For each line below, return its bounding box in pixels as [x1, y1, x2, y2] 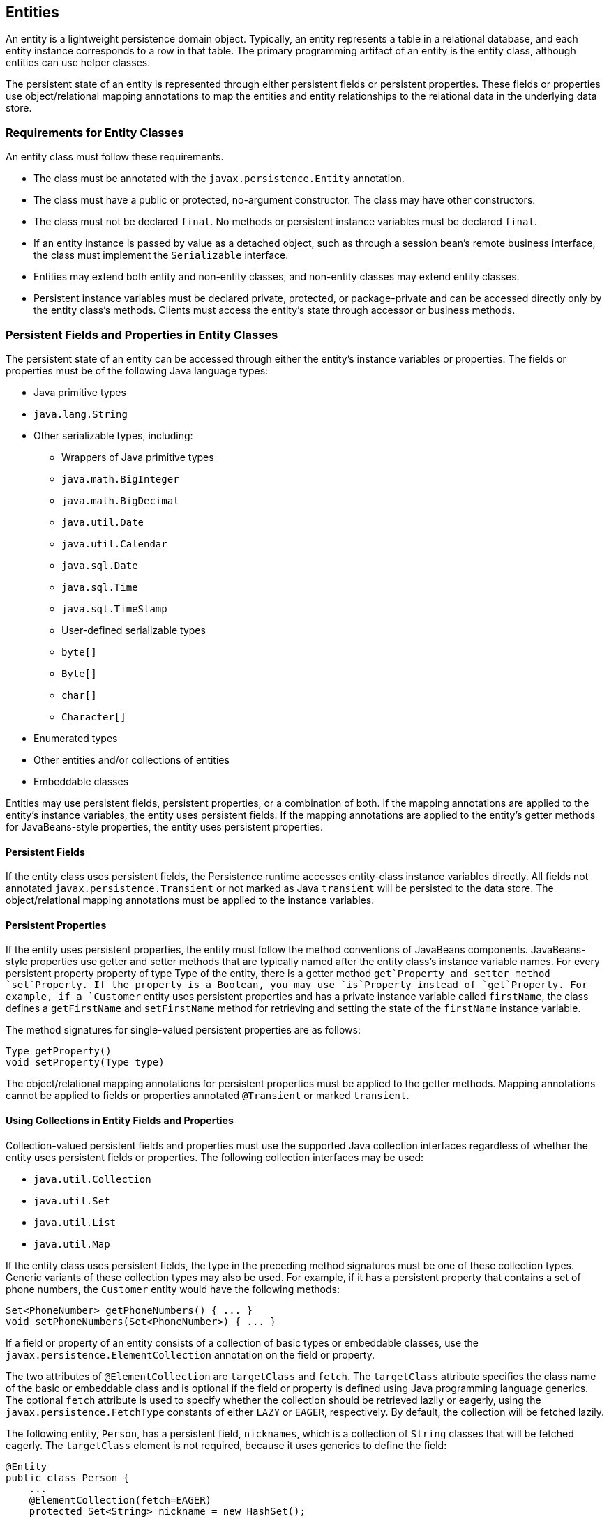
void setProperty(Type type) [6, 1057, 165, 1068]
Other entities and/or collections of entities [33, 753, 230, 766]
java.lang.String [33, 408, 128, 420]
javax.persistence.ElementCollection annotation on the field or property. [6, 1348, 375, 1361]
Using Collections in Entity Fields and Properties [6, 1114, 234, 1126]
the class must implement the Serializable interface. [33, 249, 289, 262]
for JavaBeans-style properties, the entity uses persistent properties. [6, 820, 324, 833]
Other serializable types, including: [33, 429, 193, 441]
